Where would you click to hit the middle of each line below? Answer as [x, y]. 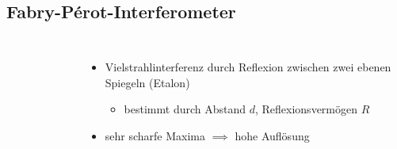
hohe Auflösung [272, 135]
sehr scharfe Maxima [155, 135]
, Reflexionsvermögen [306, 109]
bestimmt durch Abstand [185, 109]
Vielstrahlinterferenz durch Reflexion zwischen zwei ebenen [248, 67]
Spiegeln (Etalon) [147, 82]
